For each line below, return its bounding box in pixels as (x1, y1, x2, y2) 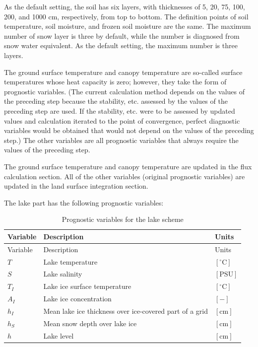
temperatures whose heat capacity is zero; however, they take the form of (4, 76, 227, 87)
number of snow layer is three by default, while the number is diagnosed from (4, 30, 240, 41)
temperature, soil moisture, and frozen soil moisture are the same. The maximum (4, 21, 251, 31)
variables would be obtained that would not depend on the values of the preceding (4, 125, 254, 136)
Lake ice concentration (43, 293, 112, 304)
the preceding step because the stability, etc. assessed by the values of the (4, 96, 228, 106)
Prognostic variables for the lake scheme (62, 214, 184, 224)
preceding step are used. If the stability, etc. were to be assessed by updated (4, 105, 235, 116)
